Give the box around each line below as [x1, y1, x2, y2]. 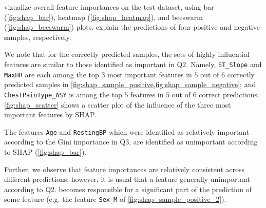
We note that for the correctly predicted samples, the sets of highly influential [4, 49, 250, 59]
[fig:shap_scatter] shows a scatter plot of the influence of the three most [4, 99, 231, 110]
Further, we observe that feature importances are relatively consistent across [4, 163, 244, 174]
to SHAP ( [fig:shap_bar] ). [4, 146, 87, 157]
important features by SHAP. [4, 109, 97, 120]
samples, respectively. [4, 31, 71, 42]
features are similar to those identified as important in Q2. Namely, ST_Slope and [4, 58, 262, 69]
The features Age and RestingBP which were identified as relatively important [4, 126, 250, 137]
